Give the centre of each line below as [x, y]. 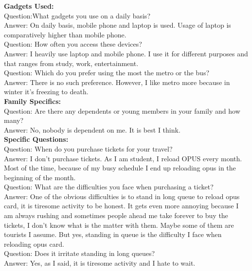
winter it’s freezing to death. [46, 92]
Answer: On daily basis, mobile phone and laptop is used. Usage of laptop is [117, 25]
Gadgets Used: [29, 6]
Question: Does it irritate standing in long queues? [80, 253]
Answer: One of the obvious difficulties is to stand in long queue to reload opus [122, 196]
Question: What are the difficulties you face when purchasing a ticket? [109, 187]
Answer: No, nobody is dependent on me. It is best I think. [92, 129]
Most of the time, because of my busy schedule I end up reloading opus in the [120, 168]
